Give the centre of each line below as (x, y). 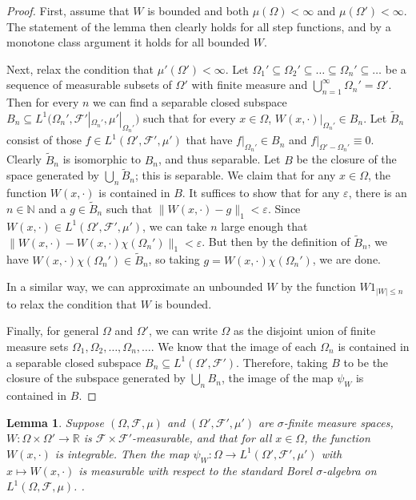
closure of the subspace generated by (96, 378)
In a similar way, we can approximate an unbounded (135, 286)
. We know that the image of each (234, 346)
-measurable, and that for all (202, 438)
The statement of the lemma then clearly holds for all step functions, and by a (199, 26)
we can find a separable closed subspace (190, 102)
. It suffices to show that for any (261, 193)
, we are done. (346, 259)
